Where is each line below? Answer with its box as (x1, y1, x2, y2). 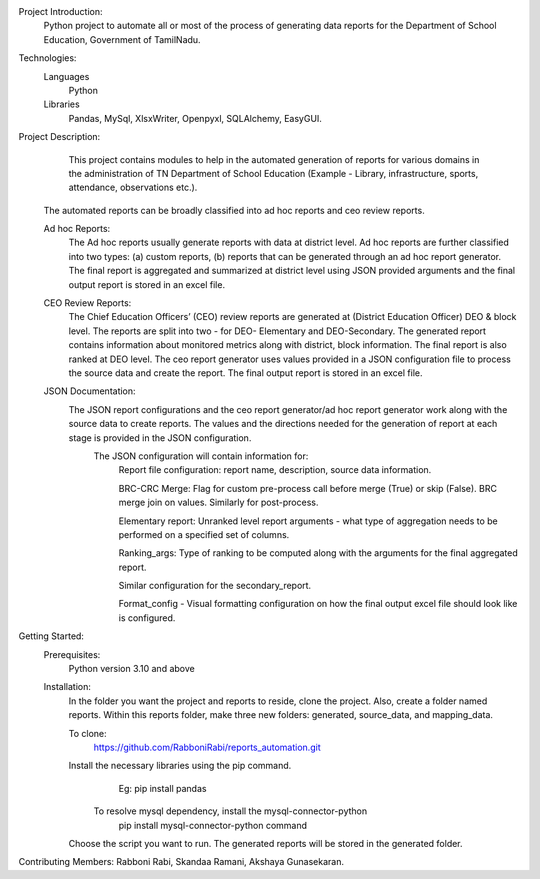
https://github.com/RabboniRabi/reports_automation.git (93, 741, 321, 753)
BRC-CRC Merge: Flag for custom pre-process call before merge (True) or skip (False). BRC (118, 482, 497, 494)
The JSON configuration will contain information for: (93, 450, 309, 462)
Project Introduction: (18, 6, 104, 17)
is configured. (118, 611, 176, 624)
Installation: (43, 681, 92, 693)
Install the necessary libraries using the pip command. (68, 760, 292, 772)
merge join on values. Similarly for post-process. (118, 496, 319, 509)
